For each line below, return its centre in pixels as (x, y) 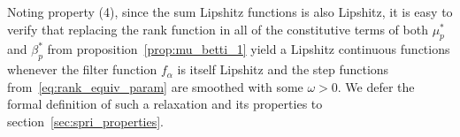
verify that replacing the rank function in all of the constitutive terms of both (218, 29)
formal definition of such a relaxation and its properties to (165, 104)
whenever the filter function (82, 69)
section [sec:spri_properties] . (86, 121)
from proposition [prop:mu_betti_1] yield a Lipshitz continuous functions (249, 49)
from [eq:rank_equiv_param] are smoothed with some (155, 86)
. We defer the (376, 86)
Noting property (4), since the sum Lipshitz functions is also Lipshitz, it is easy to (230, 11)
